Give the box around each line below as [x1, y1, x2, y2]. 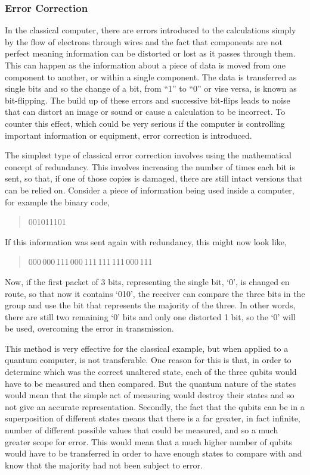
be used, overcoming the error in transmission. [5, 322, 174, 335]
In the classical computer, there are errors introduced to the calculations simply [5, 24, 296, 36]
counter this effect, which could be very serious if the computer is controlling [5, 117, 285, 129]
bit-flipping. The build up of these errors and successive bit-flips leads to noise [5, 93, 290, 106]
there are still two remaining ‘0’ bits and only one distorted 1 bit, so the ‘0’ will [5, 310, 296, 323]
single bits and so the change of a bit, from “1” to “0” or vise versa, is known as [5, 82, 297, 95]
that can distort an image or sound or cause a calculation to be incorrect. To [5, 105, 286, 118]
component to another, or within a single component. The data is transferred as [5, 70, 297, 83]
